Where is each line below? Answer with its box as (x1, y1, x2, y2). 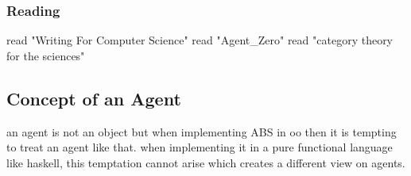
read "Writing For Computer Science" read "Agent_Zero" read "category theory (6, 32, 394, 48)
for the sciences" (6, 47, 85, 63)
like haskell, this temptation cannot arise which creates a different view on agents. (6, 154, 405, 170)
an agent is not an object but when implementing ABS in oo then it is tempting (6, 123, 397, 140)
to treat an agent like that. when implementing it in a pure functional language (6, 139, 393, 155)
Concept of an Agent (6, 86, 181, 110)
